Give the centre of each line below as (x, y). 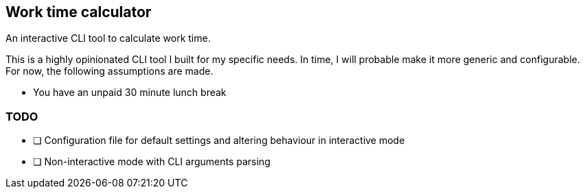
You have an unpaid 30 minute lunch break (130, 93)
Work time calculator (79, 12)
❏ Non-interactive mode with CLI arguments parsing (152, 162)
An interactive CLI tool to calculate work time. (108, 38)
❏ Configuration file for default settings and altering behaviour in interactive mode (219, 141)
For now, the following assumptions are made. (110, 71)
